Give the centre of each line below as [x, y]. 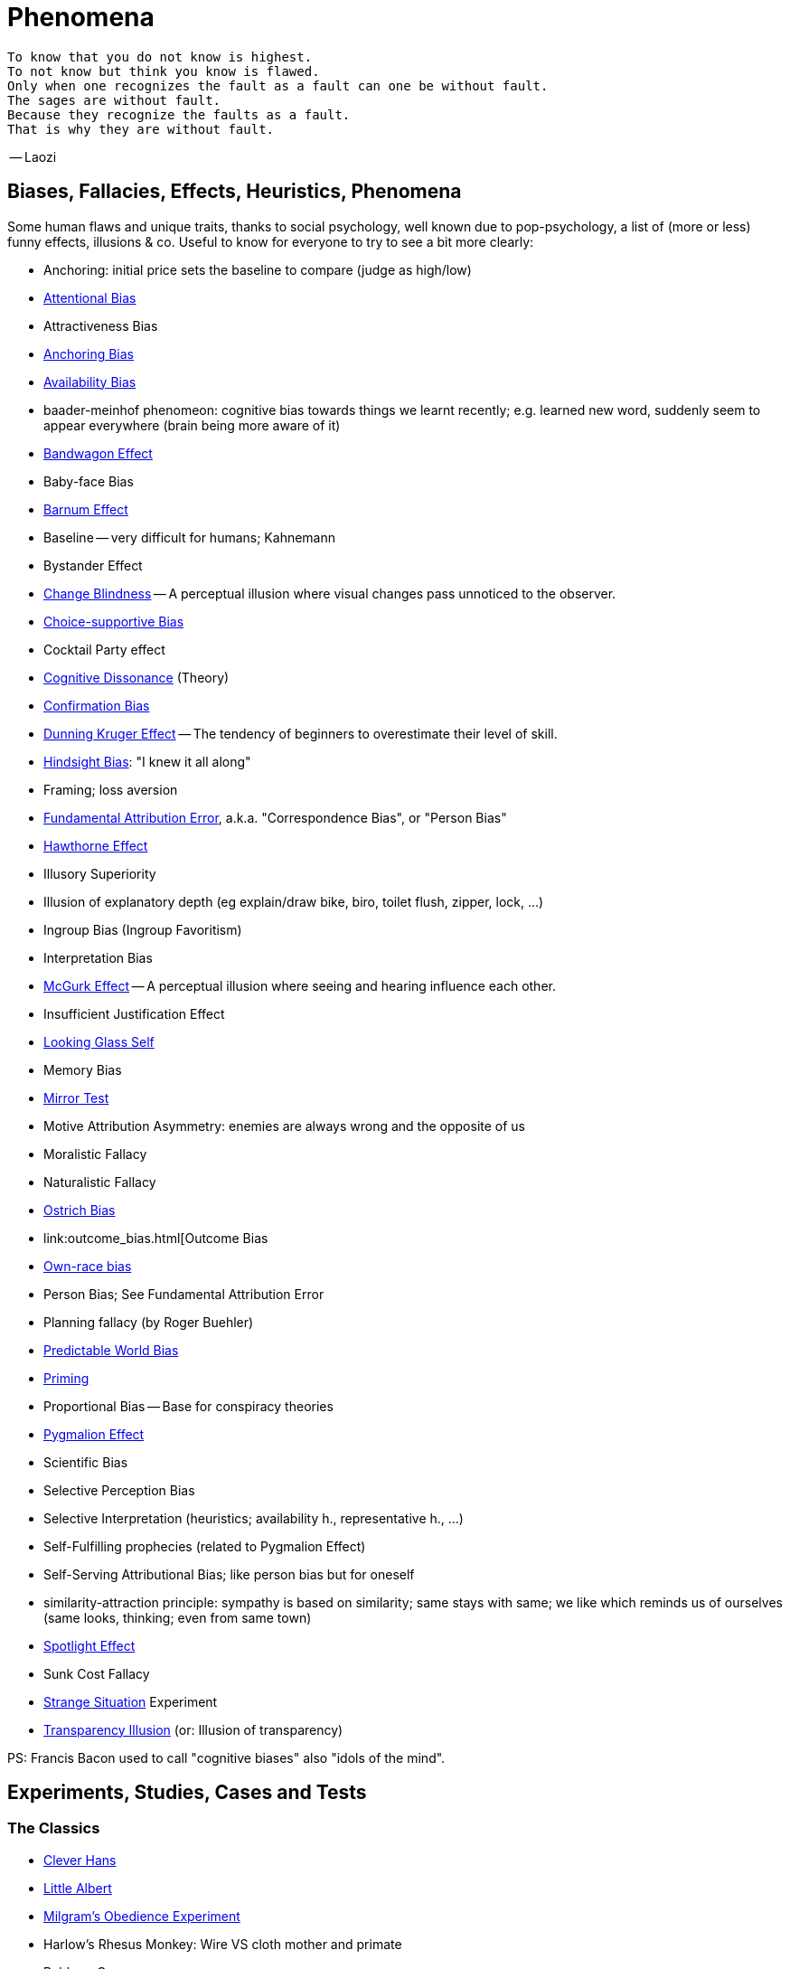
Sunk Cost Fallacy [97, 1673]
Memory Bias [83, 1069]
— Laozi [33, 156]
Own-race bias [88, 1266]
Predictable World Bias [111, 1350]
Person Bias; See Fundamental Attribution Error [184, 1294]
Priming [66, 1378]
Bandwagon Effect [98, 453]
